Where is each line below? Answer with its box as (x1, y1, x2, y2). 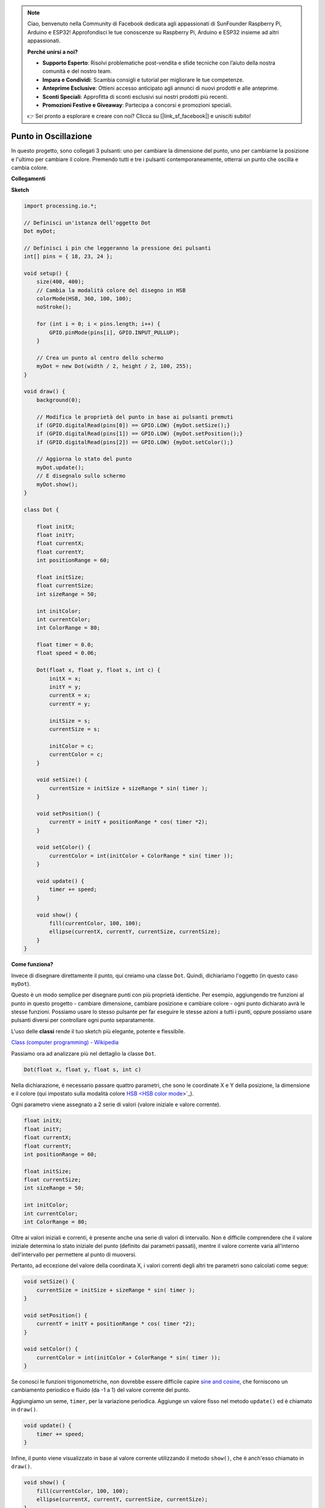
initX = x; (49, 675, 81, 682)
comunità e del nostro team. (42, 68, 113, 75)
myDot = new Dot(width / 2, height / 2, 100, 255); (36, 363, 193, 370)
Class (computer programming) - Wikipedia (11, 1039, 119, 1046)
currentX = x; (49, 692, 91, 699)
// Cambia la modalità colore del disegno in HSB (36, 287, 186, 294)
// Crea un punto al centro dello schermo (36, 354, 164, 361)
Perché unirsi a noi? (27, 48, 78, 55)
